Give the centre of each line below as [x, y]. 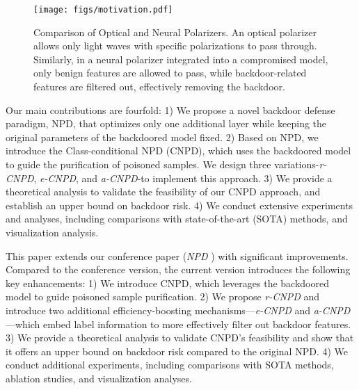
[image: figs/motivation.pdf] [103, 10]
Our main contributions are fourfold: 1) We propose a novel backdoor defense [170, 109]
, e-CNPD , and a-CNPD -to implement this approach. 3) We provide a [183, 178]
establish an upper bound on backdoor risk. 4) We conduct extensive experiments [179, 205]
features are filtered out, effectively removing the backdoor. [159, 87]
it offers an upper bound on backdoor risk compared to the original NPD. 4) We [177, 351]
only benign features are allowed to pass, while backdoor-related [170, 73]
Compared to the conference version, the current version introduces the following [178, 269]
